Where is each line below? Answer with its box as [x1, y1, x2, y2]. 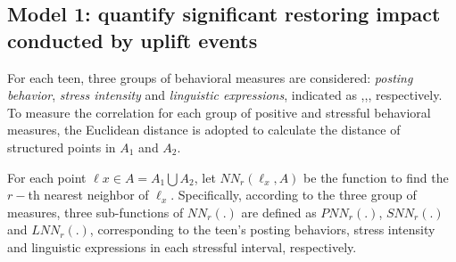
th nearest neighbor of [28, 185, 149, 204]
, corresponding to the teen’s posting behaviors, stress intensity [89, 220, 435, 239]
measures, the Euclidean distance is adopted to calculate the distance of [7, 120, 401, 139]
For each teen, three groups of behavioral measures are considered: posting [7, 68, 413, 86]
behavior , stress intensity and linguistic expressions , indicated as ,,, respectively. [7, 86, 443, 104]
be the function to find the [303, 168, 449, 186]
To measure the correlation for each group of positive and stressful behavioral [7, 102, 431, 121]
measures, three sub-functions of [7, 202, 184, 221]
